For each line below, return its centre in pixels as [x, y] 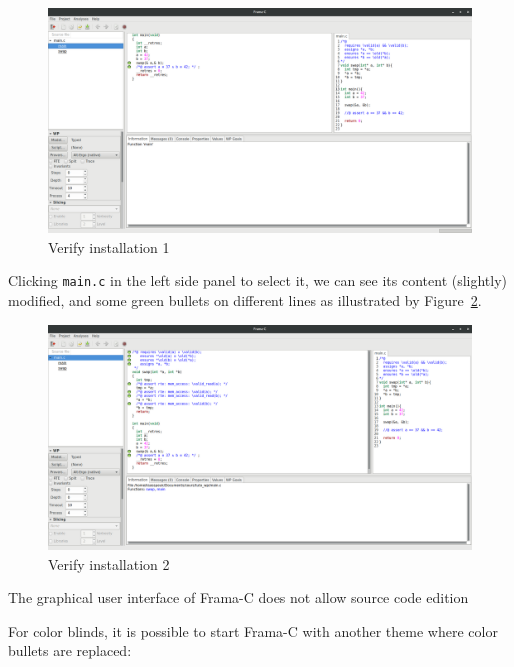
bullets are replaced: [70, 650]
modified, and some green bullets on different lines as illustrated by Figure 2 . [245, 300]
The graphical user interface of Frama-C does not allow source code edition [238, 597]
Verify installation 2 [109, 563]
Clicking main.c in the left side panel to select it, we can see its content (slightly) [258, 280]
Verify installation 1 [109, 246]
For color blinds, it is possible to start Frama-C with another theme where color [253, 630]
